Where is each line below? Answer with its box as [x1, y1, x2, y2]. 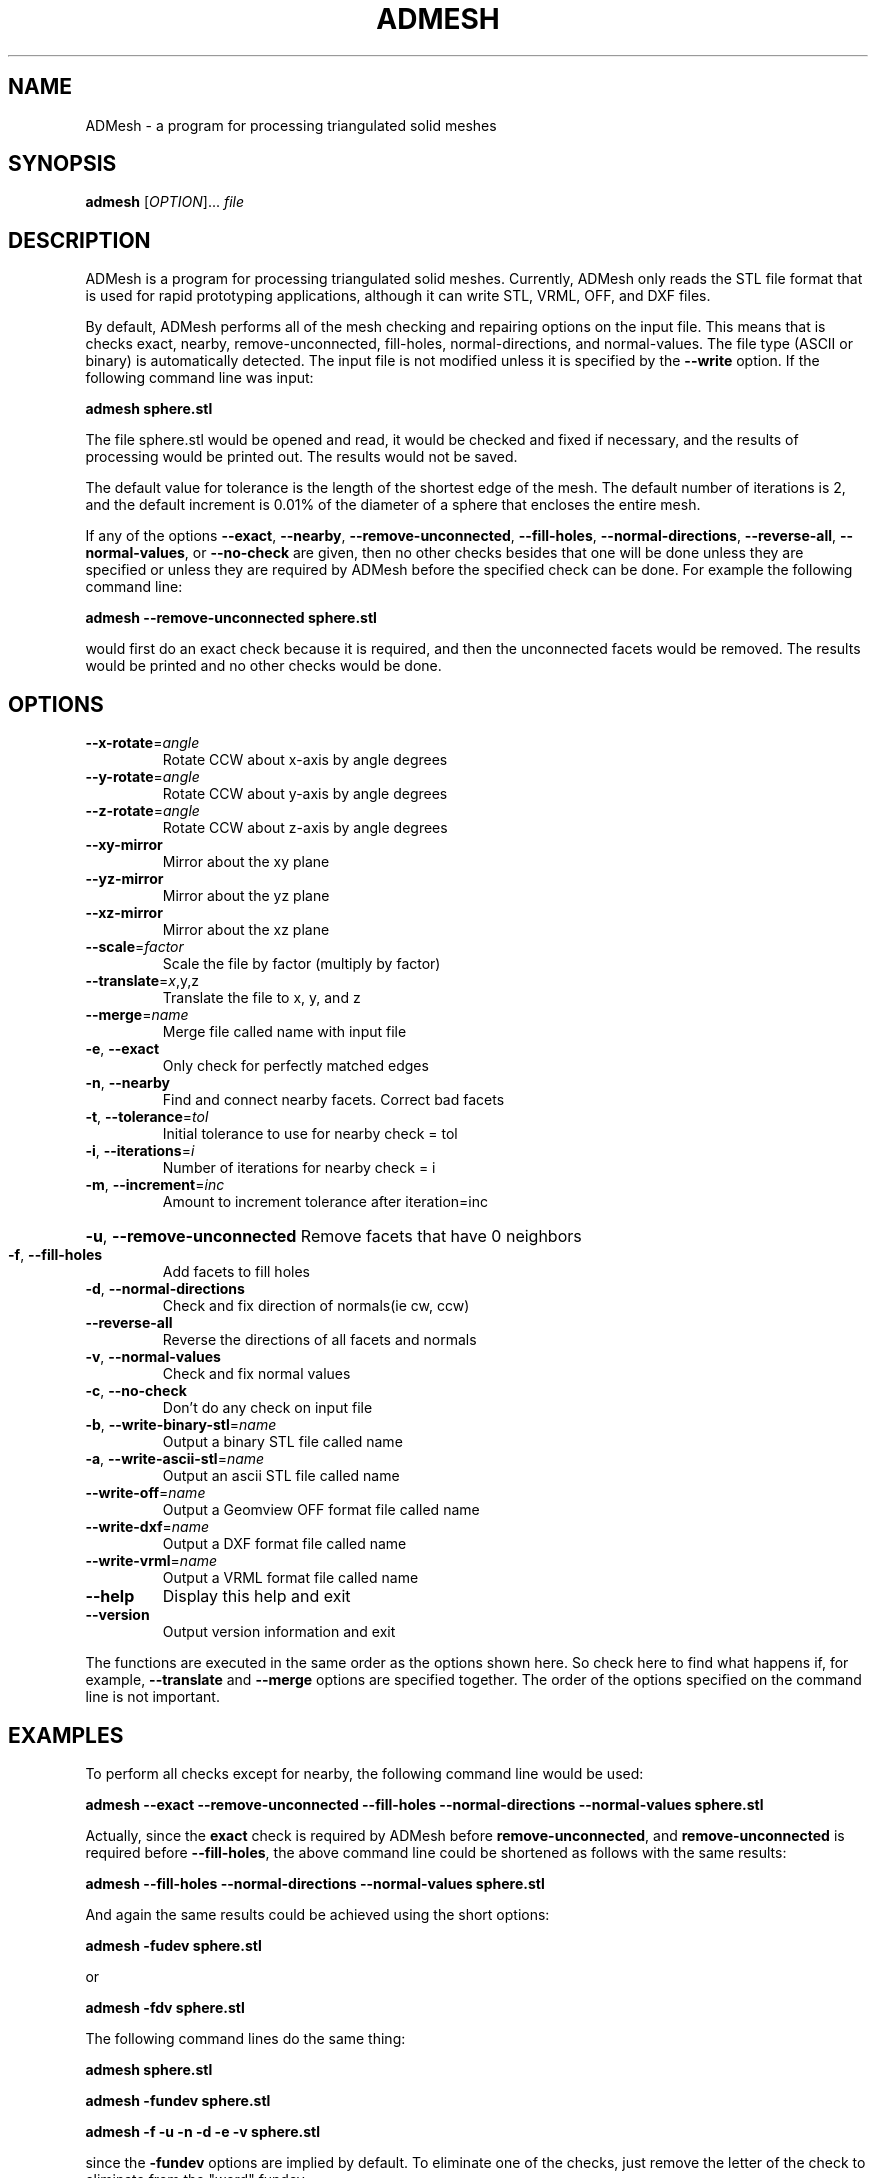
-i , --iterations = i [85, 1142, 195, 1160]
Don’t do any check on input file [162, 1399, 373, 1417]
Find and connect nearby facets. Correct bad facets [162, 1091, 505, 1109]
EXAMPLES [8, 1722, 124, 1748]
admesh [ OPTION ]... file [85, 193, 245, 211]
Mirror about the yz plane [162, 887, 330, 905]
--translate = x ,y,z [85, 972, 200, 990]
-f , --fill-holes [8, 1246, 103, 1264]
